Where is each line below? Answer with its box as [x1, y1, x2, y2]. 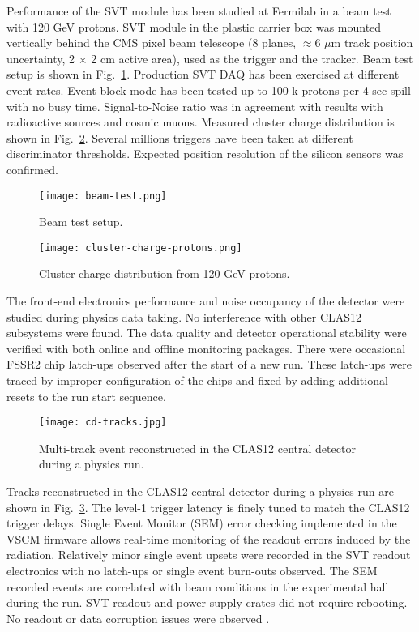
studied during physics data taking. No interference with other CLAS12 [6, 308, 362, 325]
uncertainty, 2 [6, 49, 75, 66]
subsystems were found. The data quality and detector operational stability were [6, 324, 407, 341]
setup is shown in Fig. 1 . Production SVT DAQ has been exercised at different [6, 66, 400, 83]
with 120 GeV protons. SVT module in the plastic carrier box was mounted [6, 18, 382, 35]
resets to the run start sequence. [6, 387, 166, 404]
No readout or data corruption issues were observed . [6, 609, 270, 626]
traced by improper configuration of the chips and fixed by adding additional [6, 372, 388, 388]
